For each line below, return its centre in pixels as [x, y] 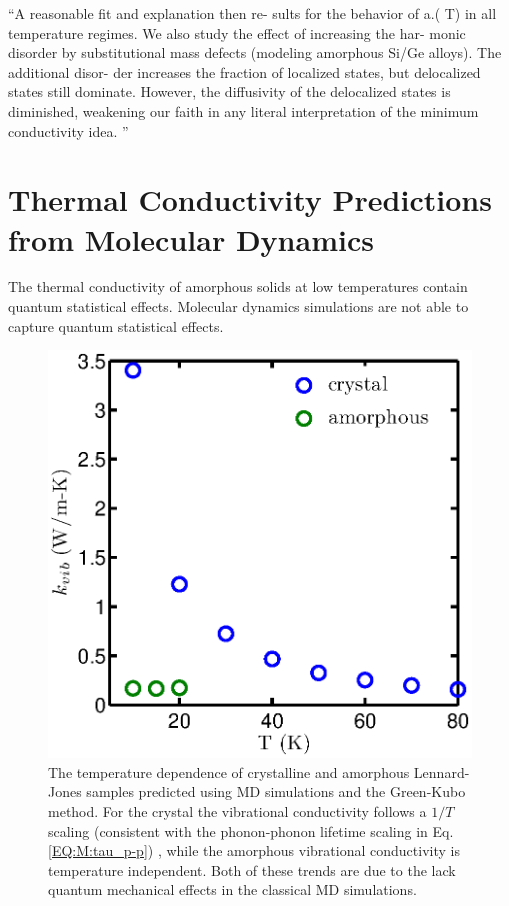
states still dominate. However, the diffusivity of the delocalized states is [229, 91]
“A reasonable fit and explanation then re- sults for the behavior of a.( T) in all [252, 13]
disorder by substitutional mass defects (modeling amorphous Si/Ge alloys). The [255, 52]
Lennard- [441, 771]
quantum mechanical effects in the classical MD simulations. [232, 889]
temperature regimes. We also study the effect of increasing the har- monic [237, 32]
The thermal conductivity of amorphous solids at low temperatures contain [238, 286]
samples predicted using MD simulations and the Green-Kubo [276, 791]
